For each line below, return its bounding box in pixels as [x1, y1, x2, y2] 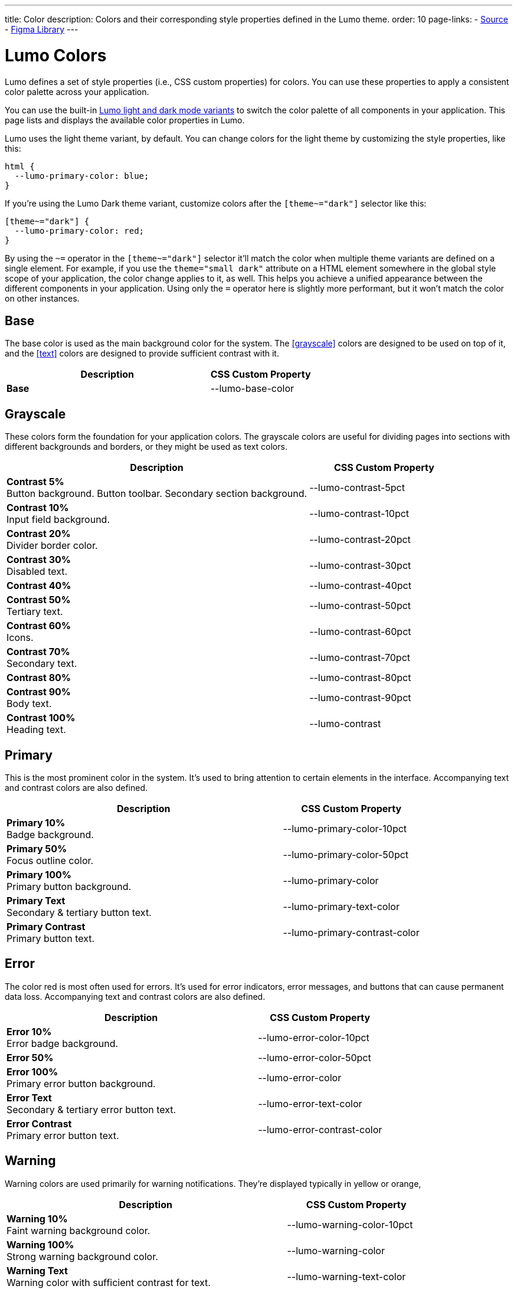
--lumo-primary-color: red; [14, 225, 145, 235]
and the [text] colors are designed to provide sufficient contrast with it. [5, 348, 279, 359]
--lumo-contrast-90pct [309, 692, 411, 704]
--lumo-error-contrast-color [258, 1123, 382, 1136]
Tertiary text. [6, 606, 63, 618]
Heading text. [6, 724, 66, 736]
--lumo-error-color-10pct [258, 1031, 369, 1043]
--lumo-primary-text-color [283, 901, 400, 913]
